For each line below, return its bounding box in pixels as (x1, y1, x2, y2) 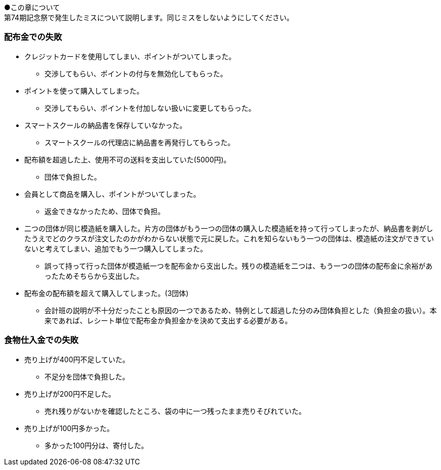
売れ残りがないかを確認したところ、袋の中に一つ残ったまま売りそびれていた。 (44, 406, 306, 415)
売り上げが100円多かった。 (24, 423, 114, 433)
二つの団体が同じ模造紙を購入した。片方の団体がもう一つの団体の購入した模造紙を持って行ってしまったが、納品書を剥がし (24, 224, 433, 233)
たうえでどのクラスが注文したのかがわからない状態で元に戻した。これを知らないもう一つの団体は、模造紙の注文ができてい (24, 234, 434, 243)
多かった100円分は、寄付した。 (44, 441, 149, 450)
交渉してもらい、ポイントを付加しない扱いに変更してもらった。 (44, 103, 256, 112)
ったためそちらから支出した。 (44, 271, 143, 280)
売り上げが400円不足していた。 (24, 355, 130, 364)
